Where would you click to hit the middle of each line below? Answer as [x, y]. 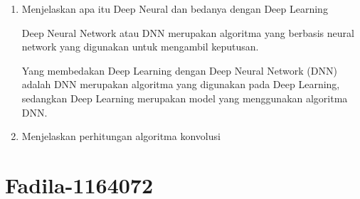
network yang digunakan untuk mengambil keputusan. [140, 47]
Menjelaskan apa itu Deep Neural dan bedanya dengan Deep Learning [175, 9]
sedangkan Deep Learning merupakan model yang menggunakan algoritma [185, 98]
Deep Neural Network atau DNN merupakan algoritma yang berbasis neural [188, 32]
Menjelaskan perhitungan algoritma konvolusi [121, 136]
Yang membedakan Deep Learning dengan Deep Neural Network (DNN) [179, 70]
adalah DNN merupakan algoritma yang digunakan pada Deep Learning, [181, 84]
